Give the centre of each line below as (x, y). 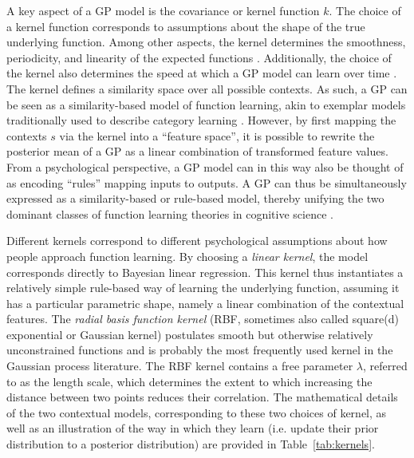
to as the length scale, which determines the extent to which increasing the (189, 381)
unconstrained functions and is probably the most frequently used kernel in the (200, 350)
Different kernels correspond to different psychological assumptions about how (197, 241)
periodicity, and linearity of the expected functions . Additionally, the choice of (199, 57)
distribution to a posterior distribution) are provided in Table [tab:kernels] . (191, 444)
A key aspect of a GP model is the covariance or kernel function (163, 10)
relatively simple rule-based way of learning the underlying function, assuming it (203, 288)
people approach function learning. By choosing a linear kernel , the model (187, 256)
